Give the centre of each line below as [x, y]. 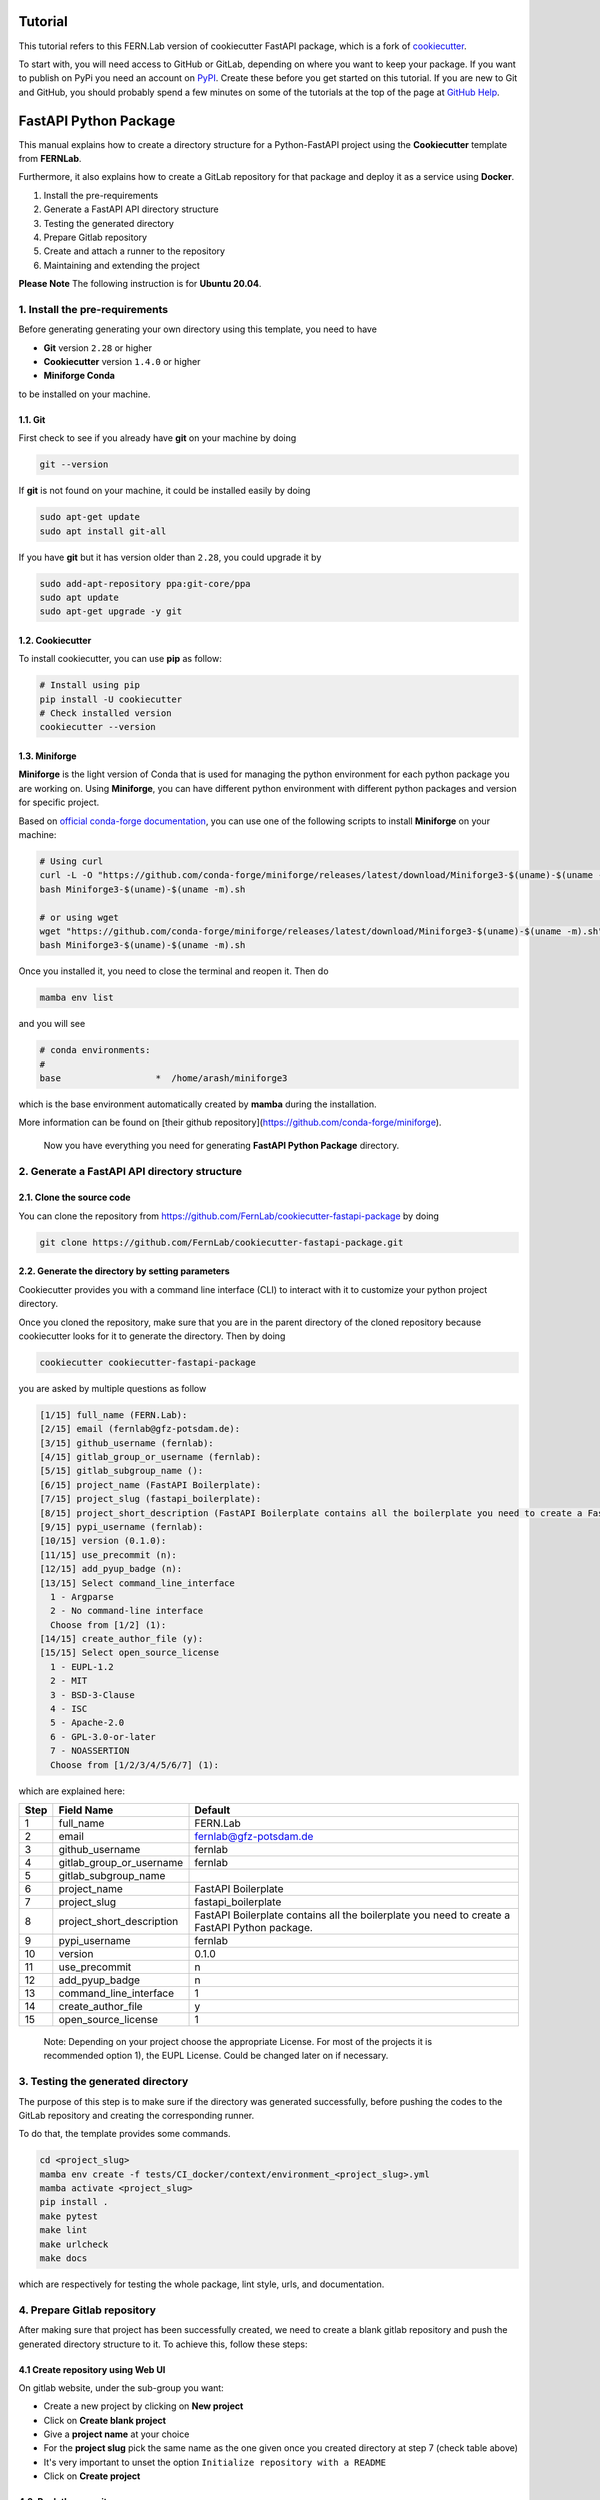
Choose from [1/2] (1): [108, 1624]
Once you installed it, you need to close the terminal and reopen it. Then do [173, 971]
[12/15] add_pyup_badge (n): [111, 1569]
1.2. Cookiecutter [55, 640]
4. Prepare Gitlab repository [87, 2310]
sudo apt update [79, 597]
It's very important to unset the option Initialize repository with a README [215, 2462]
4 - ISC [69, 1709]
